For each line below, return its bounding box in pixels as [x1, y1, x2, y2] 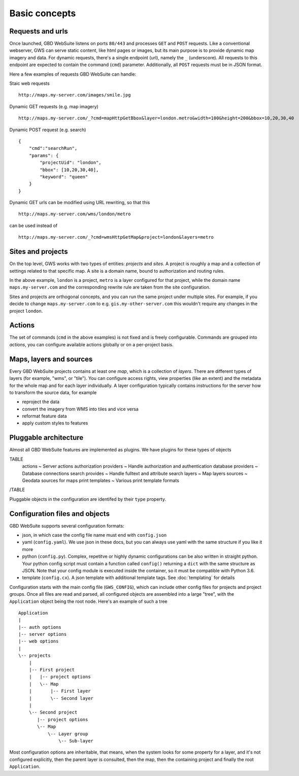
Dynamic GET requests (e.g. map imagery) [9, 103, 98, 109]
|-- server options [18, 631, 67, 637]
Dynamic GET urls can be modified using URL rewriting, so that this [9, 200, 150, 206]
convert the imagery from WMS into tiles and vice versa [22, 406, 139, 412]
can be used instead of [9, 222, 58, 229]
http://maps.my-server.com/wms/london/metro [18, 211, 131, 217]
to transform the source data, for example [9, 389, 97, 396]
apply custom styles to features [22, 420, 88, 426]
